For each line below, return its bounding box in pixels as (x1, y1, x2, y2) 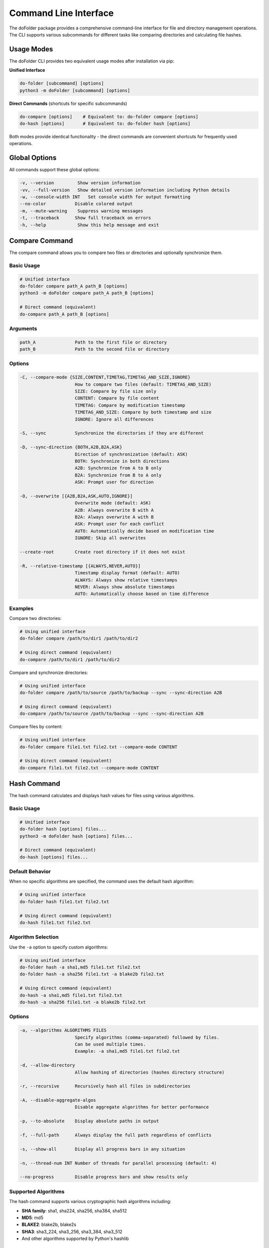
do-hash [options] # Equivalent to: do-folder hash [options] (19, 120, 191, 126)
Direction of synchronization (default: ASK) (75, 451, 188, 457)
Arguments (9, 325, 37, 332)
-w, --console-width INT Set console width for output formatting (19, 194, 191, 200)
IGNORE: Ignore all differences (75, 416, 154, 422)
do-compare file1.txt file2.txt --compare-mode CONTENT (19, 765, 159, 771)
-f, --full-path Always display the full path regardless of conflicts (19, 1132, 212, 1138)
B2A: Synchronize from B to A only (75, 472, 162, 478)
